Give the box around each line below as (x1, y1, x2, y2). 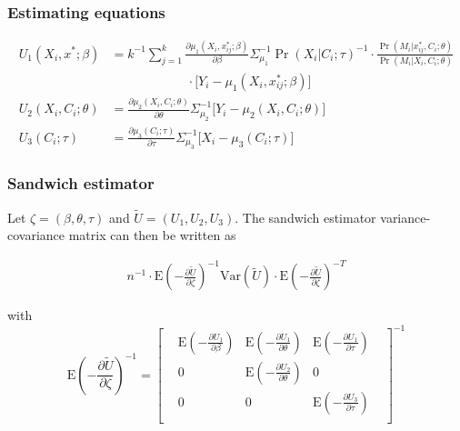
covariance (7, 226, 65, 245)
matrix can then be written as (68, 226, 236, 245)
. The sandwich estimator (235, 207, 376, 226)
